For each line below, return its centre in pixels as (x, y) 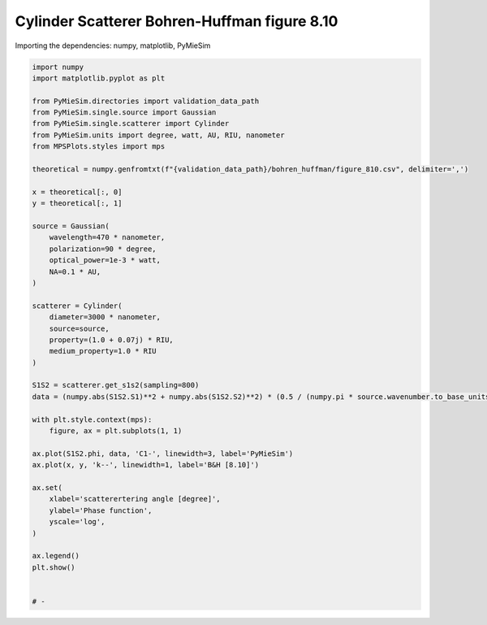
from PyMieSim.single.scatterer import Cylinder (131, 124)
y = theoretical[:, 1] (77, 204)
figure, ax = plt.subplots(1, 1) (116, 431)
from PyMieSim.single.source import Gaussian (124, 113)
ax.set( (47, 487)
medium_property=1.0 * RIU (103, 351)
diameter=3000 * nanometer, (105, 317)
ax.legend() (56, 556)
